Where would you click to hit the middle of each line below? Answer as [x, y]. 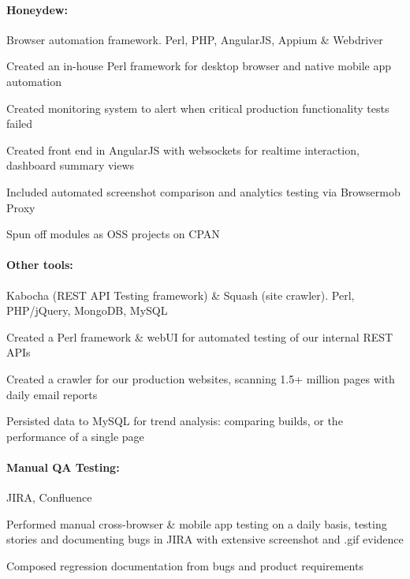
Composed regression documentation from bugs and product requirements [185, 565]
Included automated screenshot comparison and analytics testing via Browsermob [203, 191]
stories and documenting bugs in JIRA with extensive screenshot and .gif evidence [205, 539]
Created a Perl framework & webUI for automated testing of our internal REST [200, 336]
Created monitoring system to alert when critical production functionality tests [198, 108]
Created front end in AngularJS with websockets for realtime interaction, [183, 149]
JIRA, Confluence [49, 497]
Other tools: [40, 265]
